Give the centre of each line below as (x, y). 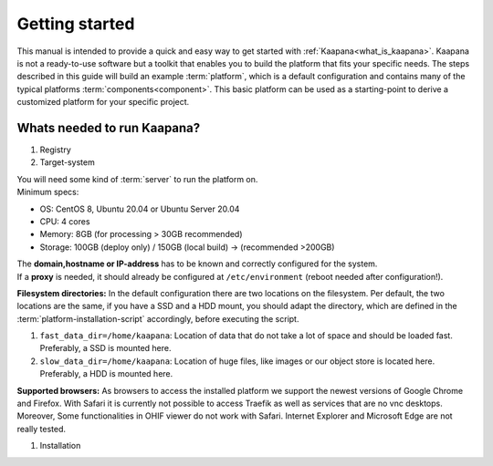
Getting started (76, 24)
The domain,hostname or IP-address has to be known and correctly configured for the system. (197, 264)
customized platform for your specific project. (103, 102)
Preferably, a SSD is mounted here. (105, 348)
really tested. (42, 429)
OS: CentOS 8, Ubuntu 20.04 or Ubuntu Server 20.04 (140, 209)
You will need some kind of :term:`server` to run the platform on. (137, 179)
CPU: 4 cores (65, 221)
